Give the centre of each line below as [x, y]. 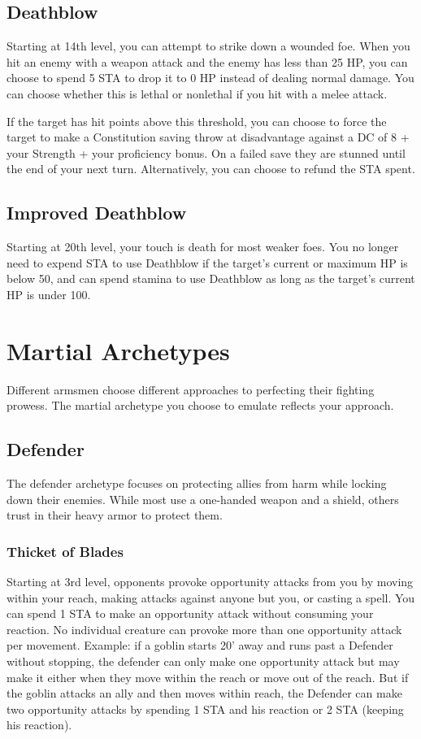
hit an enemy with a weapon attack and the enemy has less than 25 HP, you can [207, 61]
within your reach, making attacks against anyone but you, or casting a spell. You [211, 597]
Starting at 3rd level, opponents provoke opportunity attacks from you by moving [210, 582]
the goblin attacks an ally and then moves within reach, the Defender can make [204, 693]
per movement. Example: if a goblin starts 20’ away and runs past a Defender [200, 645]
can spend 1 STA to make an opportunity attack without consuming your [190, 613]
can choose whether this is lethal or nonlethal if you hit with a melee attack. [197, 93]
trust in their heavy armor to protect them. [115, 515]
